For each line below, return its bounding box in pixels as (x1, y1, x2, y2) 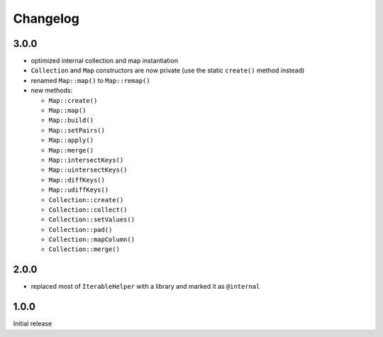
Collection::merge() (48, 245, 121, 253)
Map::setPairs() (48, 126, 106, 134)
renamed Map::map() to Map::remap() (30, 76, 150, 84)
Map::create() (48, 96, 98, 104)
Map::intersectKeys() (48, 156, 124, 164)
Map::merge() (48, 146, 94, 154)
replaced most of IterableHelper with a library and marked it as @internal (30, 282, 260, 291)
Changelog (13, 11, 79, 26)
